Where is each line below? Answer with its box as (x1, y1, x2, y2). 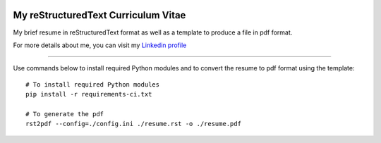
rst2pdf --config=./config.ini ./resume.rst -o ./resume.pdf (25, 120, 241, 128)
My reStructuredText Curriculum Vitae (13, 9, 186, 21)
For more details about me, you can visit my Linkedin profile (13, 41, 187, 49)
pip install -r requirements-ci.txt (25, 90, 152, 99)
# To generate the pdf (25, 110, 104, 118)
